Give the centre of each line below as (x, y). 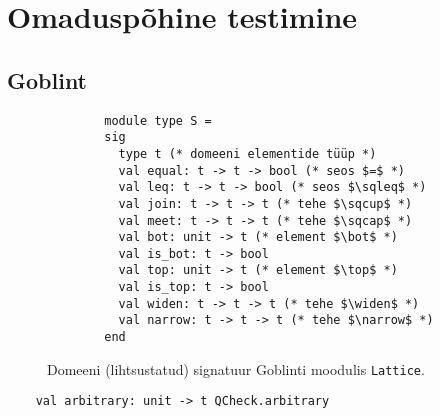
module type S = (158, 120)
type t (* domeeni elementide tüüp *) (247, 153)
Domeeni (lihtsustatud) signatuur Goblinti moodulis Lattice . (236, 368)
